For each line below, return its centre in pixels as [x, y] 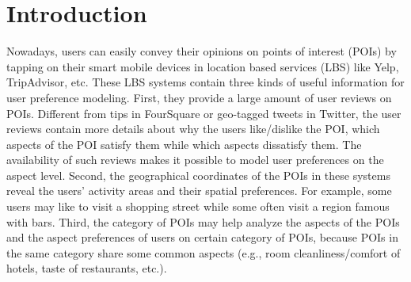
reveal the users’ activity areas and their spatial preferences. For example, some [199, 191]
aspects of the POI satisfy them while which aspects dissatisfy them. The [184, 144]
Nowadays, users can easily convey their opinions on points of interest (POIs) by [202, 51]
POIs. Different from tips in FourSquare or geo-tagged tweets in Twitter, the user [204, 113]
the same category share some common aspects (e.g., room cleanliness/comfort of [204, 252]
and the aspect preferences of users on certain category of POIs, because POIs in [202, 237]
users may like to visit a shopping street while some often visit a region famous [198, 206]
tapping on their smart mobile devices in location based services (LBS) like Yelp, [203, 66]
